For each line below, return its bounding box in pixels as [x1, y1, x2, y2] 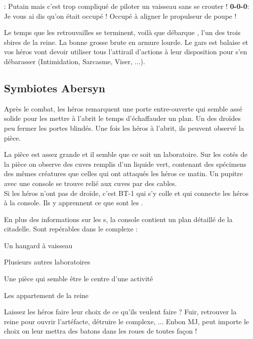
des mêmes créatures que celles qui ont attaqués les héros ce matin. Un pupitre [4, 168, 243, 179]
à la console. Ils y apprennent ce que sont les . [4, 197, 143, 208]
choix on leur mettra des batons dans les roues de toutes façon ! [4, 326, 197, 336]
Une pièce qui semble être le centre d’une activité [4, 273, 153, 284]
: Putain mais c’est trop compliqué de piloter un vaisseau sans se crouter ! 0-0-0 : [4, 1, 250, 11]
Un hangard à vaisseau [4, 240, 73, 250]
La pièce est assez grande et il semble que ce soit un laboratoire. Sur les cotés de [4, 149, 248, 159]
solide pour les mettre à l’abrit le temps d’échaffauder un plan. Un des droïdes [4, 113, 241, 123]
